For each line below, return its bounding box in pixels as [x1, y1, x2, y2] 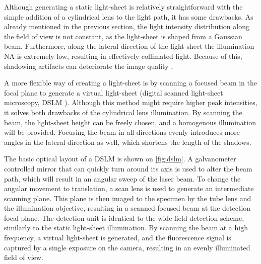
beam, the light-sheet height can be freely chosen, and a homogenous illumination [4, 117, 256, 127]
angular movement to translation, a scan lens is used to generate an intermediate [4, 183, 254, 194]
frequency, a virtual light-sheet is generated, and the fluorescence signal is [4, 232, 231, 243]
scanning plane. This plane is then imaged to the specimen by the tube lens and [4, 193, 251, 203]
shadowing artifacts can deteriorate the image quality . [4, 60, 173, 71]
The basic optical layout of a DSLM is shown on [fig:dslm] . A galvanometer [4, 153, 236, 164]
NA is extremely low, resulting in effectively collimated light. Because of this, [4, 50, 242, 61]
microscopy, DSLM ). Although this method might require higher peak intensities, [4, 97, 257, 108]
